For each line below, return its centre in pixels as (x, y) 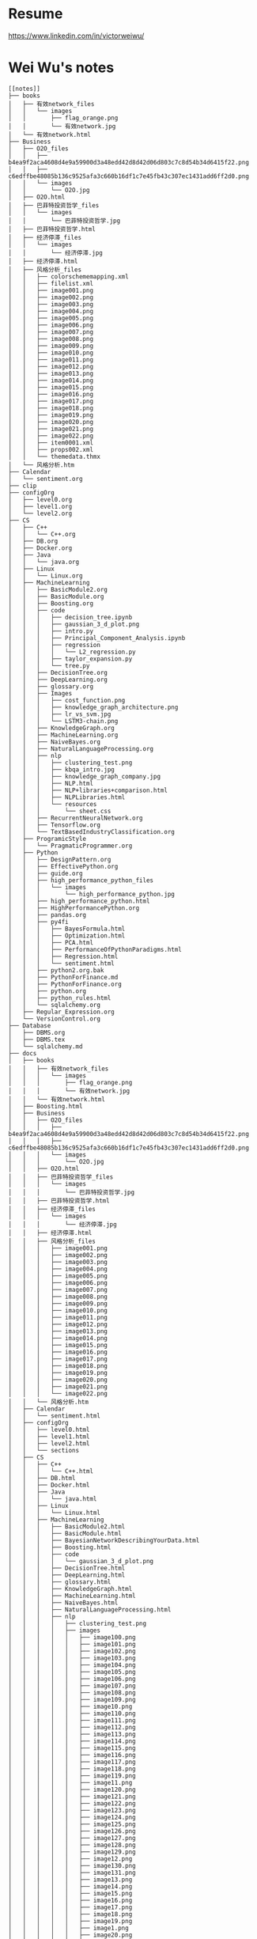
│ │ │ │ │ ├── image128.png (72, 1845)
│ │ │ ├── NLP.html (51, 783)
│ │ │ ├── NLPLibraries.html (67, 797)
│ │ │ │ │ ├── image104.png (72, 1665)
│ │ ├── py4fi (38, 922)
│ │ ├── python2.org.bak (56, 970)
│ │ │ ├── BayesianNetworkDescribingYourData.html (104, 1540)
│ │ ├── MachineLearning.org (63, 735)
